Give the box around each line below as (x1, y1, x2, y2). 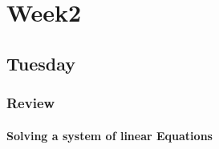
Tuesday (6, 50, 76, 75)
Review (6, 93, 55, 113)
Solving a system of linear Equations (6, 127, 213, 143)
